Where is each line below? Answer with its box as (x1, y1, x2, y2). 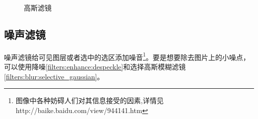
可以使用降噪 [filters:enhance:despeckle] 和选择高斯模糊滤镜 (4, 61, 186, 72)
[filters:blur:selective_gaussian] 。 (4, 71, 104, 81)
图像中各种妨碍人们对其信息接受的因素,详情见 (15, 95, 164, 106)
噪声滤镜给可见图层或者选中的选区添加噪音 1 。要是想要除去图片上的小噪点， (4, 50, 250, 62)
